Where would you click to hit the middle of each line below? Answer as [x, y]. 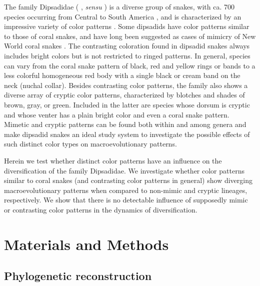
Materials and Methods [86, 244]
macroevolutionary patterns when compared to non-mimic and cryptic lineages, [126, 190]
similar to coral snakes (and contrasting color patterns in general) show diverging [128, 180]
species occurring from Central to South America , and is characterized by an [123, 16]
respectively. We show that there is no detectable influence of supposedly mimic [126, 200]
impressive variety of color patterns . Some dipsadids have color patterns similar [127, 26]
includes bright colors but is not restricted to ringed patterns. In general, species [127, 55]
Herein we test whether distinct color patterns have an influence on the [113, 160]
